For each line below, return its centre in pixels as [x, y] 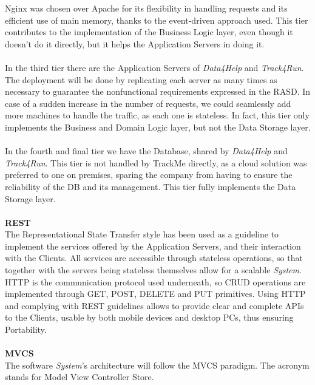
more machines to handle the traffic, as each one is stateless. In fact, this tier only [157, 115]
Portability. [26, 329]
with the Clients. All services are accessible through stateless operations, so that [154, 258]
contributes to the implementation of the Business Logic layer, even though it [149, 32]
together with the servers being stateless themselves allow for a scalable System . [153, 270]
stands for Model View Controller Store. [80, 377]
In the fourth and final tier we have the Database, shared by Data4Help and [146, 151]
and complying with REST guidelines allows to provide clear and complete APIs [154, 305]
